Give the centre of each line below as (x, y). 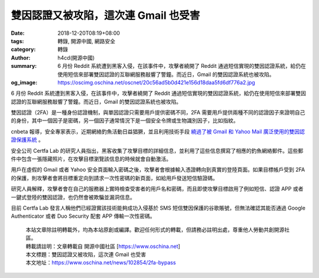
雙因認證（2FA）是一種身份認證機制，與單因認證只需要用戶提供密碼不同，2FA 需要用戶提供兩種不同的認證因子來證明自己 (158, 113)
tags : (17, 41)
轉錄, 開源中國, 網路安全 (86, 41)
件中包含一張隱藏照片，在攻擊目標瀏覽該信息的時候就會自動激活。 (91, 159)
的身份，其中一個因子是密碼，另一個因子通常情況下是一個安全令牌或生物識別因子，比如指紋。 (125, 120)
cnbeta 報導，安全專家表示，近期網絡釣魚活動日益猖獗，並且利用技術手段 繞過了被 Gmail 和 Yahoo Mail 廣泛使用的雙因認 (158, 131)
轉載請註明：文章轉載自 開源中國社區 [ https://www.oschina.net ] (103, 246)
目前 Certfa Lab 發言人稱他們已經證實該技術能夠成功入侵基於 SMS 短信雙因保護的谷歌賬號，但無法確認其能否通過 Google (158, 208)
